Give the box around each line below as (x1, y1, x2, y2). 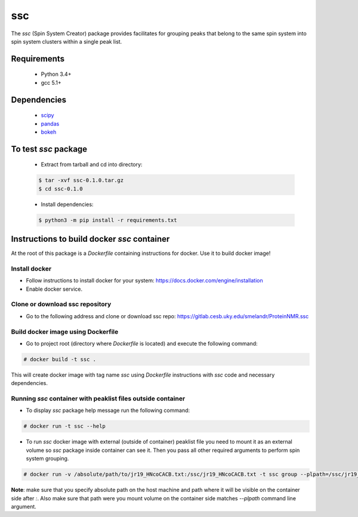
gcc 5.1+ (41, 79, 62, 86)
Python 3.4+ (41, 70, 72, 78)
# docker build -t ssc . (23, 356, 97, 362)
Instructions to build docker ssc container (11, 234, 170, 244)
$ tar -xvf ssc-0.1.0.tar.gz (38, 177, 124, 184)
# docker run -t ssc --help (23, 423, 106, 430)
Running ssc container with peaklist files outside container (11, 395, 186, 403)
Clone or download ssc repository (11, 300, 112, 309)
